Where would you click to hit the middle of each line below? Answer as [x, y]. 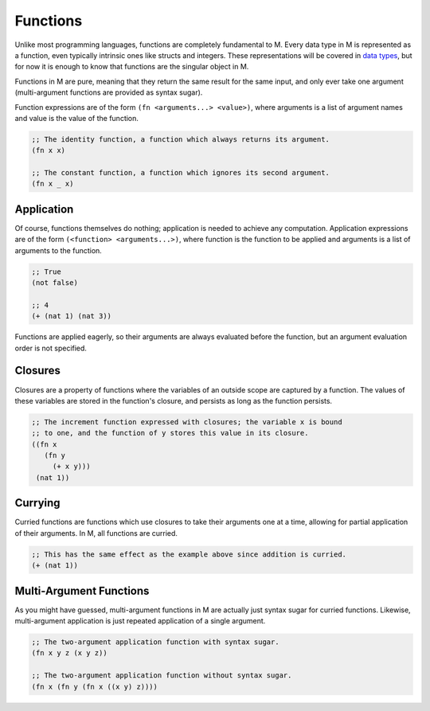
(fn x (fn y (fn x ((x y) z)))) [95, 686]
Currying [37, 503]
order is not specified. [51, 348]
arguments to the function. [59, 250]
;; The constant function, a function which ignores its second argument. [181, 173]
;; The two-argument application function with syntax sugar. [155, 642]
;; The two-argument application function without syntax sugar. [162, 676]
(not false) [55, 283]
